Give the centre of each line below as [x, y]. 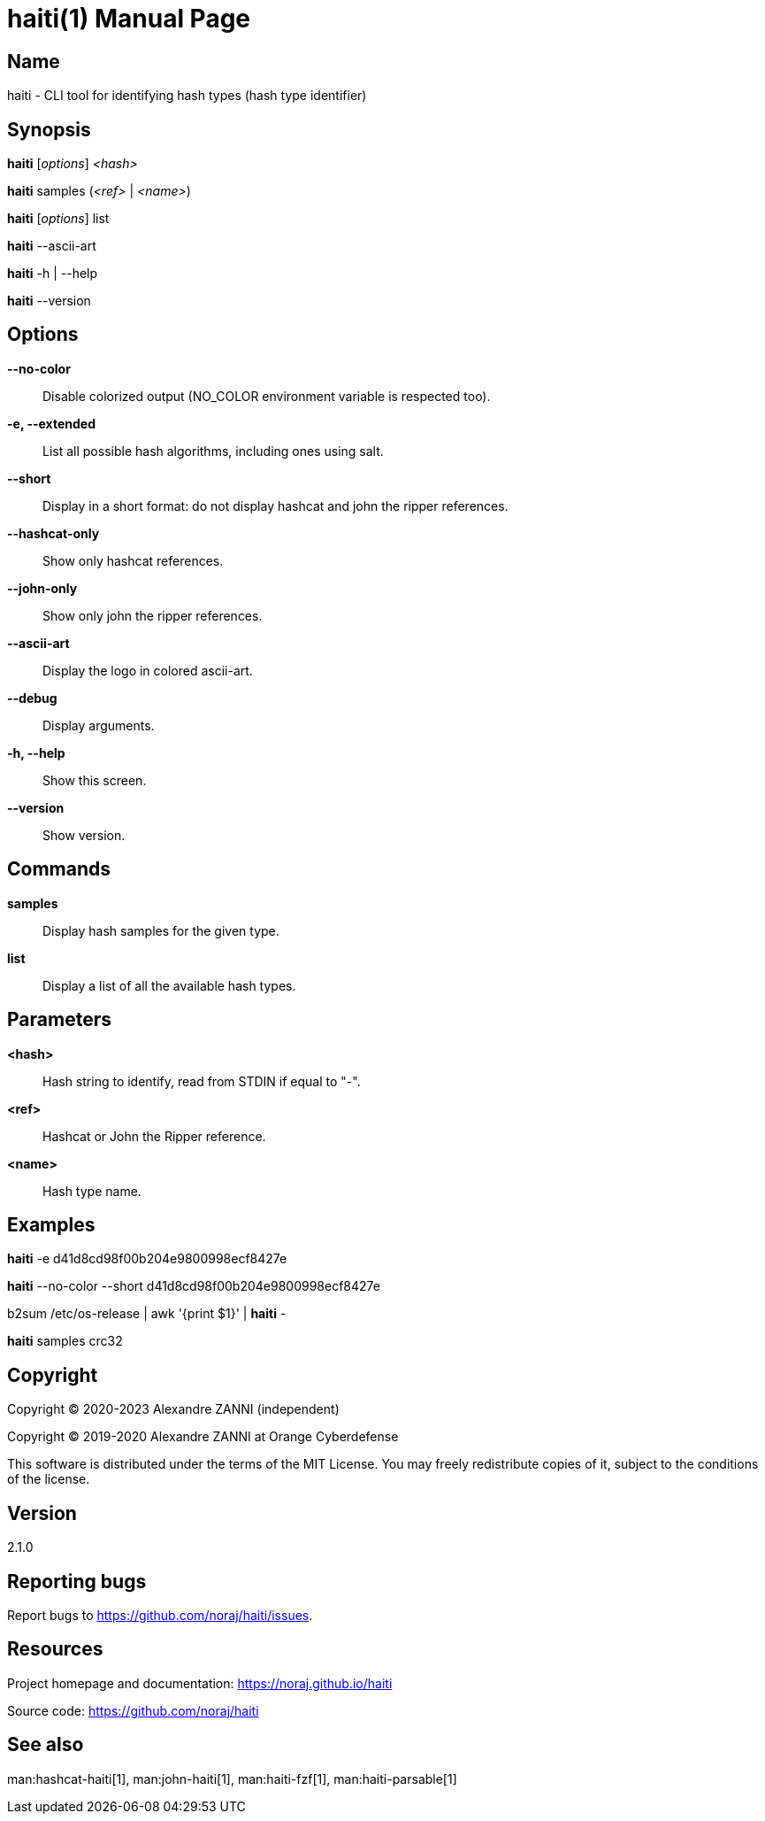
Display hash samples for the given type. [161, 930]
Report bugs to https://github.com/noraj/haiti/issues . [160, 1615]
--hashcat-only [54, 533]
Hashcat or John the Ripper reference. [154, 1136]
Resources [55, 1649]
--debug [32, 698]
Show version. [84, 835]
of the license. [49, 1479]
